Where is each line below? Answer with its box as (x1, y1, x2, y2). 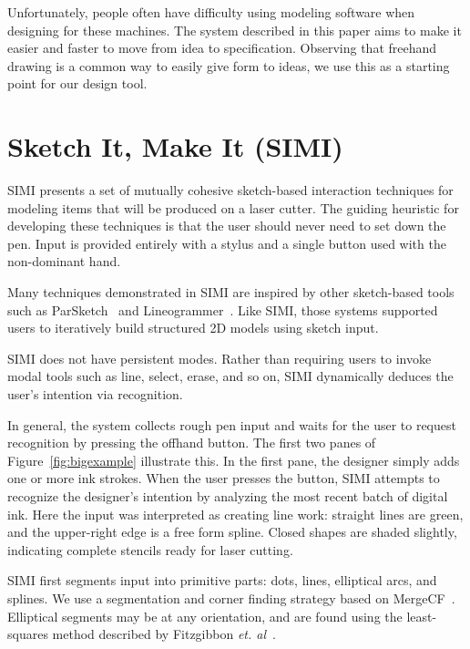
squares (7, 624, 48, 644)
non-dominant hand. (7, 252, 121, 271)
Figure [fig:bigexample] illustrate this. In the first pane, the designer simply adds (7, 450, 460, 469)
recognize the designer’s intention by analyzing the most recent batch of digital (7, 487, 448, 505)
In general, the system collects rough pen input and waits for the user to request (7, 415, 456, 434)
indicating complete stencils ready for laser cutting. (7, 540, 293, 559)
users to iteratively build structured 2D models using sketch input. (7, 318, 379, 337)
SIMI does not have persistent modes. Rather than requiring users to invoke (7, 348, 432, 367)
